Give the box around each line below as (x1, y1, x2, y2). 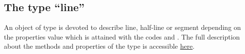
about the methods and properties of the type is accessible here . (4, 41, 195, 51)
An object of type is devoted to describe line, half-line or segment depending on (4, 22, 241, 32)
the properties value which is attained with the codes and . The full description (4, 31, 240, 41)
